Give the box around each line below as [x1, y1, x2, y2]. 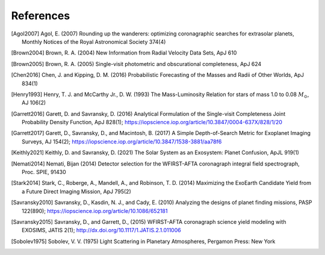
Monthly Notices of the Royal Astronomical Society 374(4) [22, 38, 166, 45]
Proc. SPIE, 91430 [22, 169, 66, 176]
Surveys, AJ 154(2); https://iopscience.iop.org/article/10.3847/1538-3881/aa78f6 [22, 138, 222, 145]
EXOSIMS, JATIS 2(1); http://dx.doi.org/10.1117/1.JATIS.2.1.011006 [22, 227, 181, 234]
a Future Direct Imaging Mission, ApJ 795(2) [22, 188, 132, 195]
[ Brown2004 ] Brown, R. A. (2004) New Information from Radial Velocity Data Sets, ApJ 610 [11, 49, 237, 56]
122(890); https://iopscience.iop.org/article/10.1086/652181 [22, 207, 168, 214]
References [11, 9, 70, 22]
